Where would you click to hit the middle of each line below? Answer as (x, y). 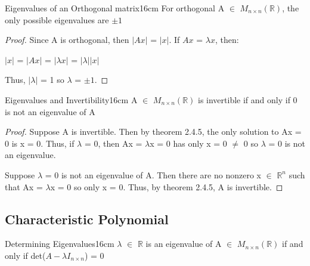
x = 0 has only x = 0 (188, 143)
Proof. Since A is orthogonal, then (67, 40)
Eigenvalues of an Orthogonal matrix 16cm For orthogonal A (115, 8)
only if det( (25, 255)
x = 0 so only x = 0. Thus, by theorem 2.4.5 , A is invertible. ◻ (167, 186)
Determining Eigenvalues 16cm (60, 244)
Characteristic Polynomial (87, 219)
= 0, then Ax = (113, 143)
